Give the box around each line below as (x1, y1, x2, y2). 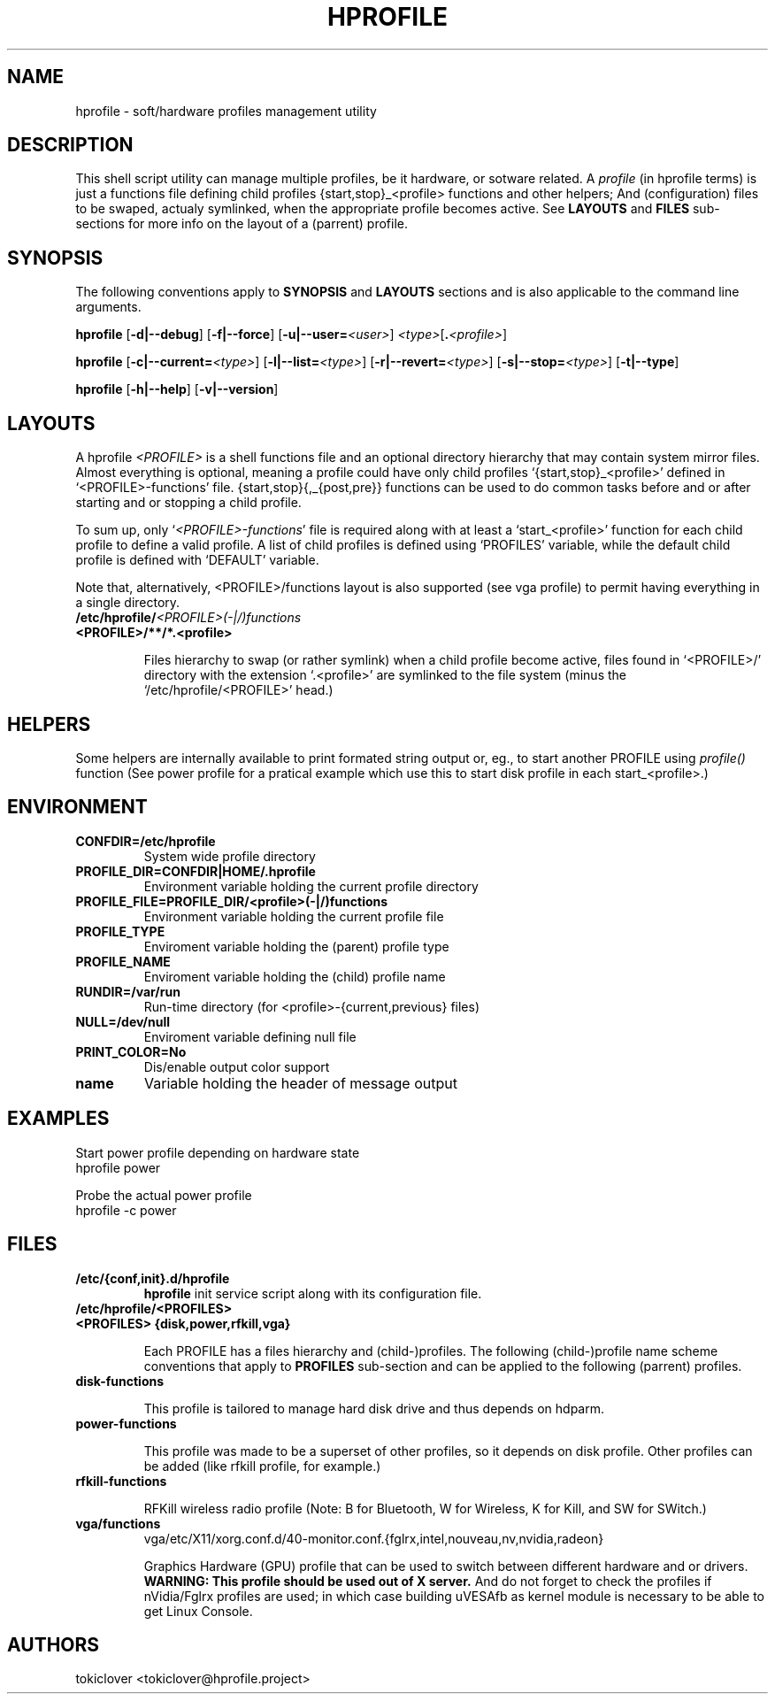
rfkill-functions (75, 1473, 167, 1489)
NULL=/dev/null (75, 1013, 171, 1029)
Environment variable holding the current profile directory (143, 878, 479, 894)
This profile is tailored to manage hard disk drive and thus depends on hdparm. (143, 1400, 605, 1416)
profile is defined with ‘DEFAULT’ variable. (75, 552, 319, 568)
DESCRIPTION (7, 134, 134, 157)
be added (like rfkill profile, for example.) (143, 1458, 381, 1474)
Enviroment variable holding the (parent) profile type (143, 938, 449, 954)
